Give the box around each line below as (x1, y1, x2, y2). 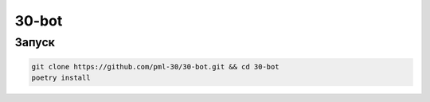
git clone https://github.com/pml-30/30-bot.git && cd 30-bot (31, 62, 279, 71)
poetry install (31, 73, 91, 83)
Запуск (14, 35, 56, 49)
